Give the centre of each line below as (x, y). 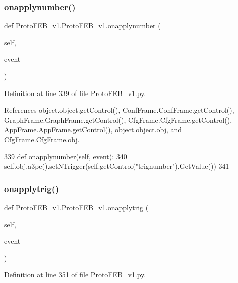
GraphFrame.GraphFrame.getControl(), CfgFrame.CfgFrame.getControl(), (118, 119)
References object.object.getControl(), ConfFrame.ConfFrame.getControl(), (119, 110)
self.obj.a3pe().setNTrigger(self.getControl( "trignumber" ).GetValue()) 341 (117, 166)
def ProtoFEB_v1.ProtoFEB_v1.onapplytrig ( (76, 207)
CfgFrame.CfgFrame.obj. (42, 139)
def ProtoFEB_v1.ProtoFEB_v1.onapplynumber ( (82, 25)
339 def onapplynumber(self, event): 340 (66, 156)
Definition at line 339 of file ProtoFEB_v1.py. (75, 93)
